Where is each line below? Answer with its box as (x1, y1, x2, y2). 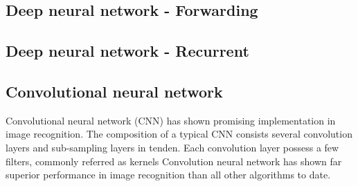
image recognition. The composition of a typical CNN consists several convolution (6, 127, 352, 141)
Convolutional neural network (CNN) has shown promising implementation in (6, 113, 336, 127)
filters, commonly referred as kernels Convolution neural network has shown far (6, 154, 342, 168)
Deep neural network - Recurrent (6, 40, 249, 62)
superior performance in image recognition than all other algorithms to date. (6, 167, 331, 182)
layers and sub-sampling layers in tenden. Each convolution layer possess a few (6, 140, 339, 154)
